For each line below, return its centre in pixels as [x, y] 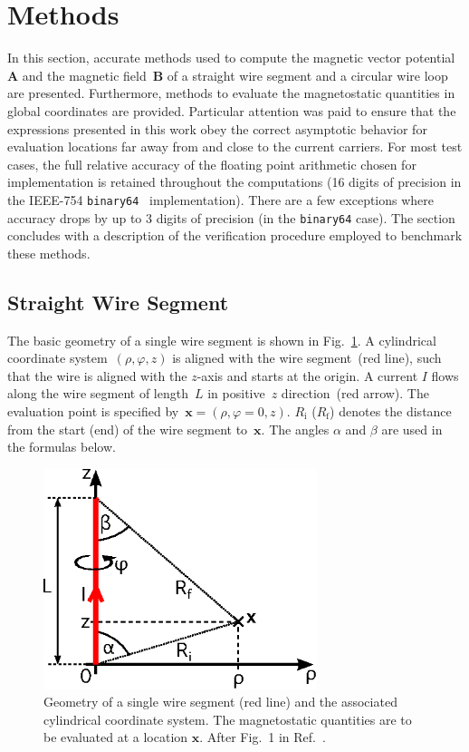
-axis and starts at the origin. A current [307, 375]
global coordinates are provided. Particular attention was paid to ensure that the [232, 110]
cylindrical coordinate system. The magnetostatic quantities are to [228, 719]
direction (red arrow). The [355, 393]
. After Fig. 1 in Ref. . [263, 737]
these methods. [49, 253]
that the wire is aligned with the [97, 375]
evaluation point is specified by [93, 410]
